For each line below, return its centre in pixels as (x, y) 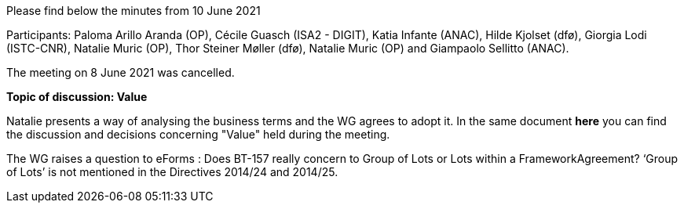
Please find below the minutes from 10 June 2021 (134, 11)
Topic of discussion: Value (77, 97)
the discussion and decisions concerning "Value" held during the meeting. (198, 134)
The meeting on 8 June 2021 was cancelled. (121, 72)
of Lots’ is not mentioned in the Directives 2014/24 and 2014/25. (172, 172)
